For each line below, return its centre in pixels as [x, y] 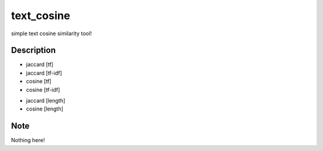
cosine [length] [45, 109]
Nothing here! [28, 140]
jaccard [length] [46, 101]
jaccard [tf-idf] [44, 73]
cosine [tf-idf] [43, 90]
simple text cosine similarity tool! [51, 33]
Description [33, 50]
